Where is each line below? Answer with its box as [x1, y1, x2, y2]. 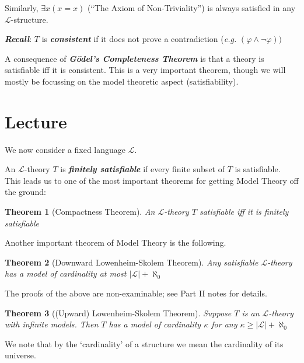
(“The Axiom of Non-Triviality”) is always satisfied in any [87, 2, 296, 13]
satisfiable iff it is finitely [199, 205, 289, 218]
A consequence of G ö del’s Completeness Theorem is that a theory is [5, 52, 264, 64]
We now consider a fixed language [5, 143, 126, 155]
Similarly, [5, 2, 39, 13]
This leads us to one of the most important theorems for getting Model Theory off [5, 174, 299, 186]
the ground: [5, 186, 46, 198]
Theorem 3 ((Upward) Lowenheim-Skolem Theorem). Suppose [5, 306, 232, 319]
